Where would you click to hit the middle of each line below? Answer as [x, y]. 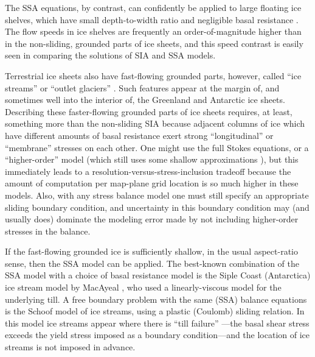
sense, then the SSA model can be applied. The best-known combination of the [152, 263]
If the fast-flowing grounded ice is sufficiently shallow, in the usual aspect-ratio [151, 251]
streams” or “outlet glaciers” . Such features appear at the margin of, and [142, 87]
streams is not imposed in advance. [70, 347]
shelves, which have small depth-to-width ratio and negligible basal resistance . [152, 19]
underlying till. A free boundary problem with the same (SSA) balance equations [156, 299]
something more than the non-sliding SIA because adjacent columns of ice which [155, 123]
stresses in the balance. [48, 231]
